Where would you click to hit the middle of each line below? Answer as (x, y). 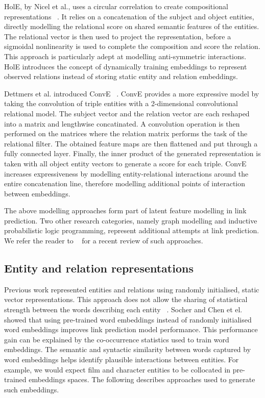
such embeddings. (32, 389)
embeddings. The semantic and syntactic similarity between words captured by (128, 349)
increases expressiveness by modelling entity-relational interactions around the (126, 173)
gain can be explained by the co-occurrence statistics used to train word (117, 339)
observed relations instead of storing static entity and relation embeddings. (121, 76)
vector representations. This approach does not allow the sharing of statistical (126, 299)
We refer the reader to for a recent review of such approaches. (104, 241)
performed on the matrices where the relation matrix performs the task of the (126, 133)
